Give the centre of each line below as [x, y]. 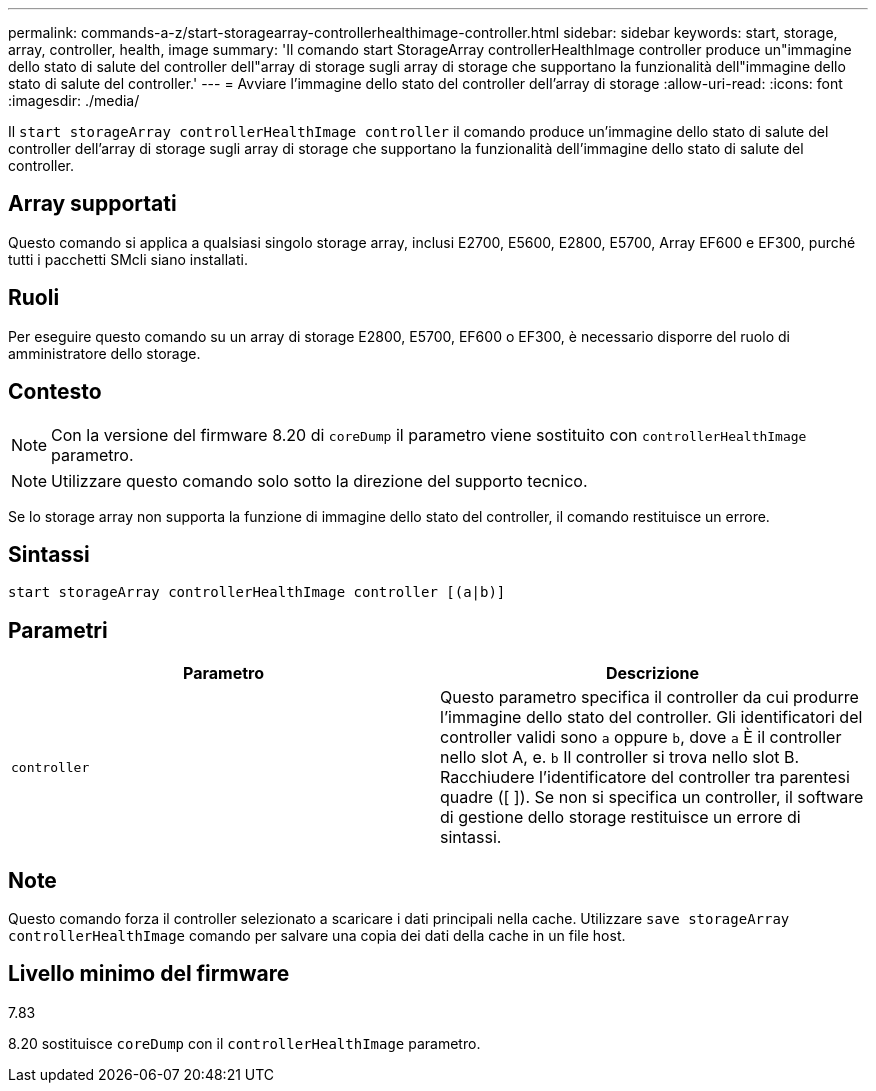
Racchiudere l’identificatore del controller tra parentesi [645, 777]
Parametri [58, 630]
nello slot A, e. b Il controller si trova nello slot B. [620, 757]
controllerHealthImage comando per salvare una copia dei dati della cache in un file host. [317, 936]
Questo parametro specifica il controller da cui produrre [649, 697]
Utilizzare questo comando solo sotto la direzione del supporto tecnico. [319, 480]
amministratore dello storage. [104, 353]
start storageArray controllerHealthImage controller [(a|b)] [257, 592]
